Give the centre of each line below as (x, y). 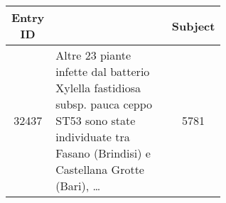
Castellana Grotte (100, 169)
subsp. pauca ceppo (104, 104)
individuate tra (93, 137)
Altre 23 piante (93, 55)
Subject (193, 26)
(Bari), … (78, 186)
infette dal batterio (103, 71)
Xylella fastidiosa (98, 88)
